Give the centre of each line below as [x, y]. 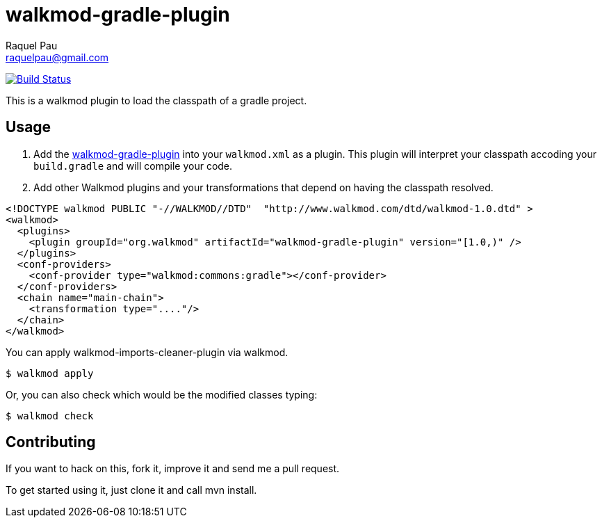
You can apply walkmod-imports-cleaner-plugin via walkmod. [147, 352]
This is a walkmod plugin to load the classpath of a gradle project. [156, 100]
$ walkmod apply [50, 373]
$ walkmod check [50, 416]
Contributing [51, 442]
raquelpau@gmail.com [57, 57]
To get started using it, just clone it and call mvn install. [131, 490]
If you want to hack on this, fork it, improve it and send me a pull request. [173, 469]
